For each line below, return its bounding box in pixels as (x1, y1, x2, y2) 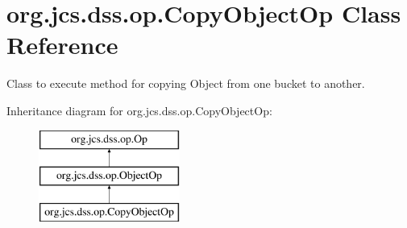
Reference (6, 28, 118, 61)
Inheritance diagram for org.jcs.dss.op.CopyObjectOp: (6, 102, 272, 118)
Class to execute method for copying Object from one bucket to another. (6, 75, 365, 92)
